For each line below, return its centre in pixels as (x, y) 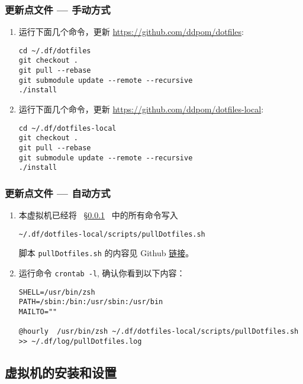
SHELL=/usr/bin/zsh (57, 292)
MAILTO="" (38, 312)
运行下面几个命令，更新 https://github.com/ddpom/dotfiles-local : (141, 109)
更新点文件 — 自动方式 (58, 193)
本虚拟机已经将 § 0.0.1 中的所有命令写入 (98, 215)
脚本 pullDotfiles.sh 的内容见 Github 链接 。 (106, 253)
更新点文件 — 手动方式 (58, 9)
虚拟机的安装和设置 (61, 372)
